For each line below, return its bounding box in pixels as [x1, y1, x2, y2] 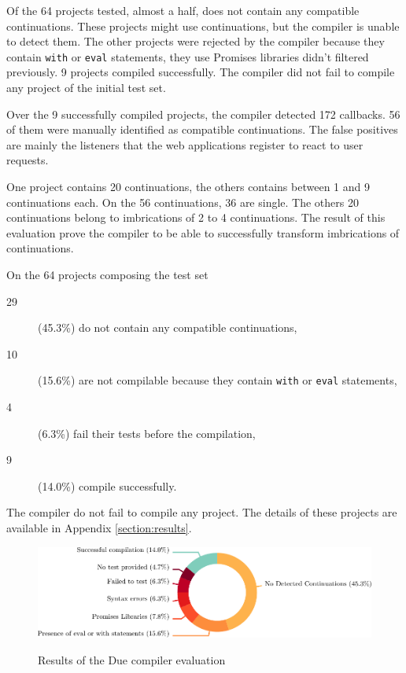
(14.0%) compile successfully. [38, 477, 177, 494]
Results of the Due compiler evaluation [38, 652, 226, 668]
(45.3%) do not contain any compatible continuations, [38, 319, 297, 336]
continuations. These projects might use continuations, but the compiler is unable [6, 17, 400, 34]
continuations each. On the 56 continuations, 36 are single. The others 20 [6, 193, 359, 210]
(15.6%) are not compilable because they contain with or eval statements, [38, 372, 397, 388]
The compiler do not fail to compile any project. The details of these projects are [6, 504, 397, 520]
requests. [6, 152, 49, 168]
